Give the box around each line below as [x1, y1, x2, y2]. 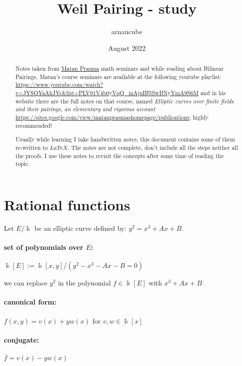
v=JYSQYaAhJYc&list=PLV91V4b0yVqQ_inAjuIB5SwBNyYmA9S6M [15, 89, 199, 97]
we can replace [4, 278, 48, 288]
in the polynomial [58, 278, 111, 288]
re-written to [15, 143, 48, 151]
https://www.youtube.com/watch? [15, 81, 103, 89]
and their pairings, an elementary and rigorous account [15, 105, 156, 113]
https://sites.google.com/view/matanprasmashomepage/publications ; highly [15, 113, 209, 122]
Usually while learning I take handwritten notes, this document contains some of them [15, 135, 235, 143]
